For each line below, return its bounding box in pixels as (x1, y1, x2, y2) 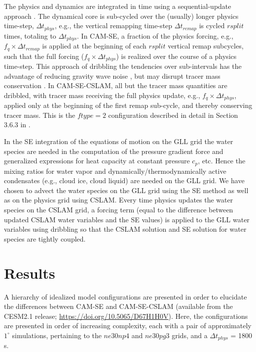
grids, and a (172, 330, 208, 340)
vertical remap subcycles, (168, 41, 244, 51)
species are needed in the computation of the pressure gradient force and (4, 146, 223, 156)
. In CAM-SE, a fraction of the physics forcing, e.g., (77, 30, 234, 41)
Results (4, 262, 55, 283)
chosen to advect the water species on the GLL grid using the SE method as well (4, 185, 249, 195)
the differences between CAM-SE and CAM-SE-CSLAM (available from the (4, 301, 233, 311)
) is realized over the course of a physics (116, 50, 237, 61)
